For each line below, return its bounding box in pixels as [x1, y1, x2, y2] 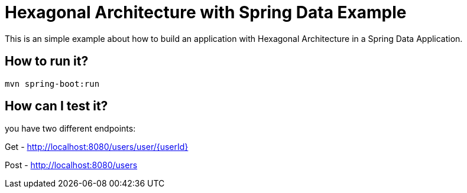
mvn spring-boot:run [5, 78, 100, 89]
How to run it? [5, 54, 89, 69]
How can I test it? [5, 99, 108, 114]
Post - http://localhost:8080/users [5, 160, 138, 171]
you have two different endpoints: [5, 123, 136, 134]
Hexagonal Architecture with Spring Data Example [5, 2, 407, 22]
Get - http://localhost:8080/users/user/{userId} [5, 142, 189, 152]
